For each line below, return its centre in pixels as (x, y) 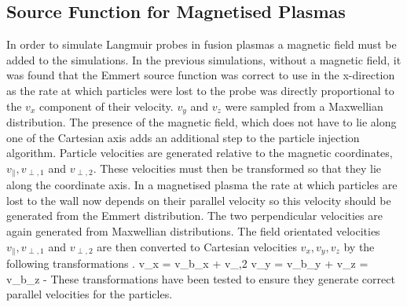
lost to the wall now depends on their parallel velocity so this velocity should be (199, 200)
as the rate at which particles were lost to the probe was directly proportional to (200, 90)
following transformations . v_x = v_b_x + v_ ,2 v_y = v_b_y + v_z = (187, 263)
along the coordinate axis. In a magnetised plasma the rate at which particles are (202, 185)
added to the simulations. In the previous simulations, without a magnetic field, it (204, 59)
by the (359, 246)
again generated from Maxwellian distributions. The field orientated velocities (193, 231)
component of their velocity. (106, 106)
